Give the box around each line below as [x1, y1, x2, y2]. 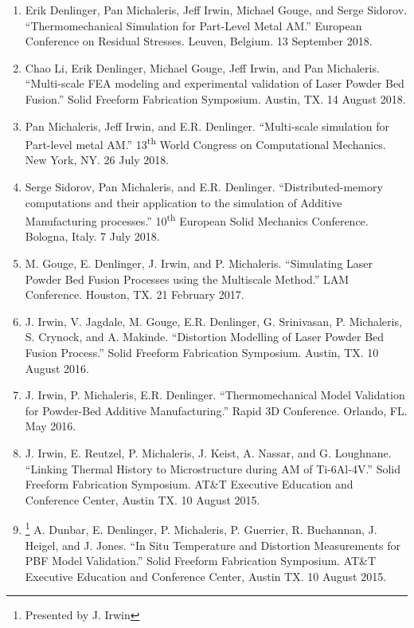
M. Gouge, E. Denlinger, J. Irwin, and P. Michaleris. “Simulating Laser [25, 255, 373, 272]
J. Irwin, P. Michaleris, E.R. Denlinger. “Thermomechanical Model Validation [25, 387, 405, 403]
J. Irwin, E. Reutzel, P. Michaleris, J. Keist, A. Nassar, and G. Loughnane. [25, 444, 392, 461]
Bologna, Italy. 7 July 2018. [25, 228, 160, 245]
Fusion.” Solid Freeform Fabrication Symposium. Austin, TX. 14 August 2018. [25, 90, 406, 107]
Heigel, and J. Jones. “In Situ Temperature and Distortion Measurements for [25, 536, 401, 553]
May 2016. [25, 418, 76, 434]
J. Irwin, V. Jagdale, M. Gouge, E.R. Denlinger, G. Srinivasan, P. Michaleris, [25, 312, 402, 329]
